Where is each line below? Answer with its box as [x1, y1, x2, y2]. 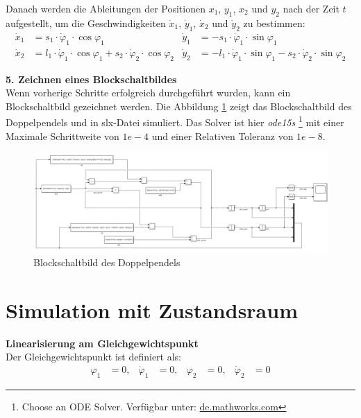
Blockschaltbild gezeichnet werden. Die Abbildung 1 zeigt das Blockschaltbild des [6, 98, 352, 113]
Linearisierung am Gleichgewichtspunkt [6, 336, 199, 350]
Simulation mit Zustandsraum [6, 295, 298, 324]
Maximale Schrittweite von [6, 128, 119, 143]
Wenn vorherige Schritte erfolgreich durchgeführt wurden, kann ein [6, 85, 291, 100]
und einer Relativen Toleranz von [151, 128, 294, 143]
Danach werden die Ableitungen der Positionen [6, 1, 205, 15]
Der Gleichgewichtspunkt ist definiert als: [6, 349, 181, 364]
